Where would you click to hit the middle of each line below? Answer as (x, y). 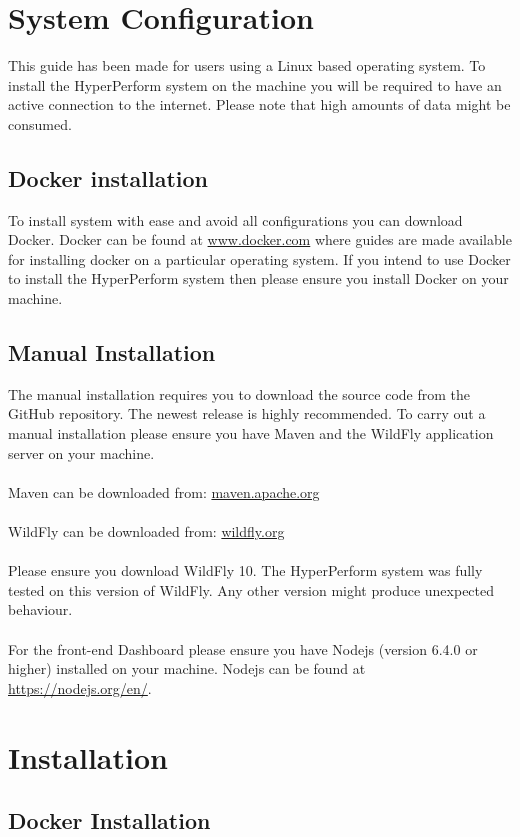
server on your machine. (81, 452)
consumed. (40, 123)
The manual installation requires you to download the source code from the (239, 393)
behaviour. (40, 609)
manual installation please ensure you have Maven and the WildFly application (251, 433)
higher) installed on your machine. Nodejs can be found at (187, 668)
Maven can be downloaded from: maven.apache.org (164, 491)
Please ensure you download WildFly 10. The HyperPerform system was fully (245, 570)
